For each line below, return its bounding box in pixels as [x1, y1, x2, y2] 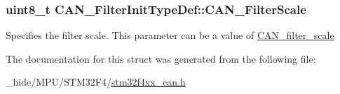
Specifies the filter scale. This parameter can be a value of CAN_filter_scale [6, 28, 334, 42]
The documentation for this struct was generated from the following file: [6, 51, 316, 65]
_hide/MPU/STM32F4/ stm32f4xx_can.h [6, 75, 186, 89]
